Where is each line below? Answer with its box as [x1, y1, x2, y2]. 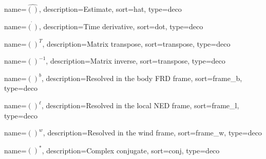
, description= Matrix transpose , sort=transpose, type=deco [42, 38, 231, 49]
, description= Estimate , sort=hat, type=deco [39, 4, 182, 14]
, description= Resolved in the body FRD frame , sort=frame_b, [42, 72, 242, 83]
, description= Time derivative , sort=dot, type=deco [39, 21, 203, 32]
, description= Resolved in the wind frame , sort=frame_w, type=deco [43, 127, 262, 138]
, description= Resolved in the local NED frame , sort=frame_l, [41, 100, 239, 110]
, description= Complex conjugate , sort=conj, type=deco [42, 145, 220, 155]
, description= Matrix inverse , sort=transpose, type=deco [46, 55, 225, 66]
